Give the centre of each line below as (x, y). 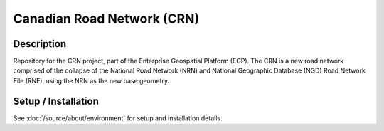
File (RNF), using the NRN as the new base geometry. (91, 80)
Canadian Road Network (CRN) (106, 19)
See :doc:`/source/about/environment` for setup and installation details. (118, 118)
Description (40, 44)
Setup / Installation (56, 101)
